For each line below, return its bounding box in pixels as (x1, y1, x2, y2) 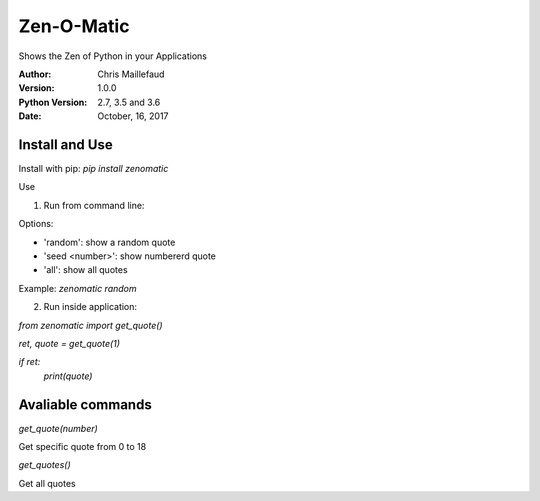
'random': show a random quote (43, 236, 176, 248)
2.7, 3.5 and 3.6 (97, 96, 161, 108)
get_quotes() (18, 459, 71, 471)
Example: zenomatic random (18, 282, 137, 294)
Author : (18, 68, 52, 80)
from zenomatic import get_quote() (18, 319, 164, 331)
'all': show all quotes (43, 264, 129, 276)
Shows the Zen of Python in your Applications (18, 50, 207, 62)
